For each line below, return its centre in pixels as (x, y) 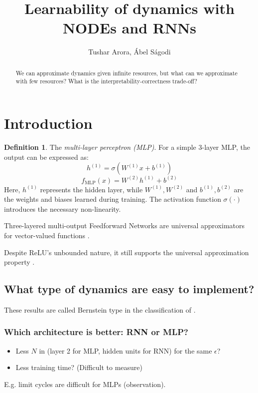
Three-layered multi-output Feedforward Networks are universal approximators (125, 225)
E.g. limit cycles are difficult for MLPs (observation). (85, 384)
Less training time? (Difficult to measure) (79, 367)
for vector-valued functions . (47, 235)
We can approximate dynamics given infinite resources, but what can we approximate (127, 73)
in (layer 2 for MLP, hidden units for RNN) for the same (126, 350)
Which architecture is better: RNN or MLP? (96, 332)
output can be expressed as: (46, 157)
